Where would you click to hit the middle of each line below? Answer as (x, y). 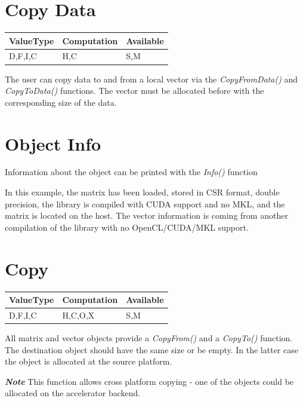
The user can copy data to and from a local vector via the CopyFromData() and (151, 79)
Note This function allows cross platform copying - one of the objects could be (149, 381)
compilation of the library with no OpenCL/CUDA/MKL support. (127, 227)
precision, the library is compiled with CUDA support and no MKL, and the (145, 203)
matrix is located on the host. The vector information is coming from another (146, 215)
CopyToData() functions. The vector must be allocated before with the (135, 91)
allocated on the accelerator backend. (73, 393)
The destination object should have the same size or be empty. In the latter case (151, 349)
